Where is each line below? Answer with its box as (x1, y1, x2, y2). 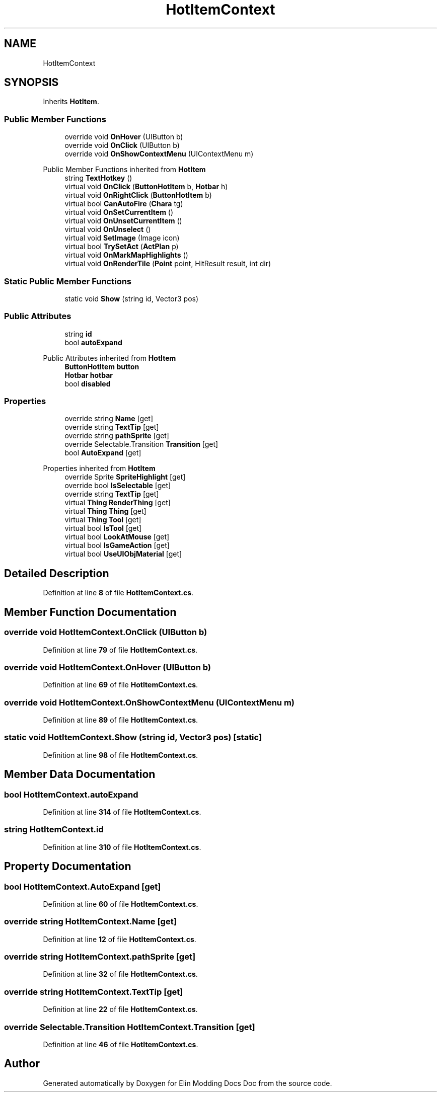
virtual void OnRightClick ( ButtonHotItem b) (64, 191, 212, 200)
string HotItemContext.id (4, 824, 104, 835)
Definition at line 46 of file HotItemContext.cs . (43, 1040, 198, 1049)
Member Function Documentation (4, 605, 177, 618)
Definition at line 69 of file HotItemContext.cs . (43, 680, 198, 689)
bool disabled (64, 379, 111, 388)
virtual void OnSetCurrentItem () (64, 208, 174, 217)
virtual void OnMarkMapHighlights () (64, 251, 188, 260)
